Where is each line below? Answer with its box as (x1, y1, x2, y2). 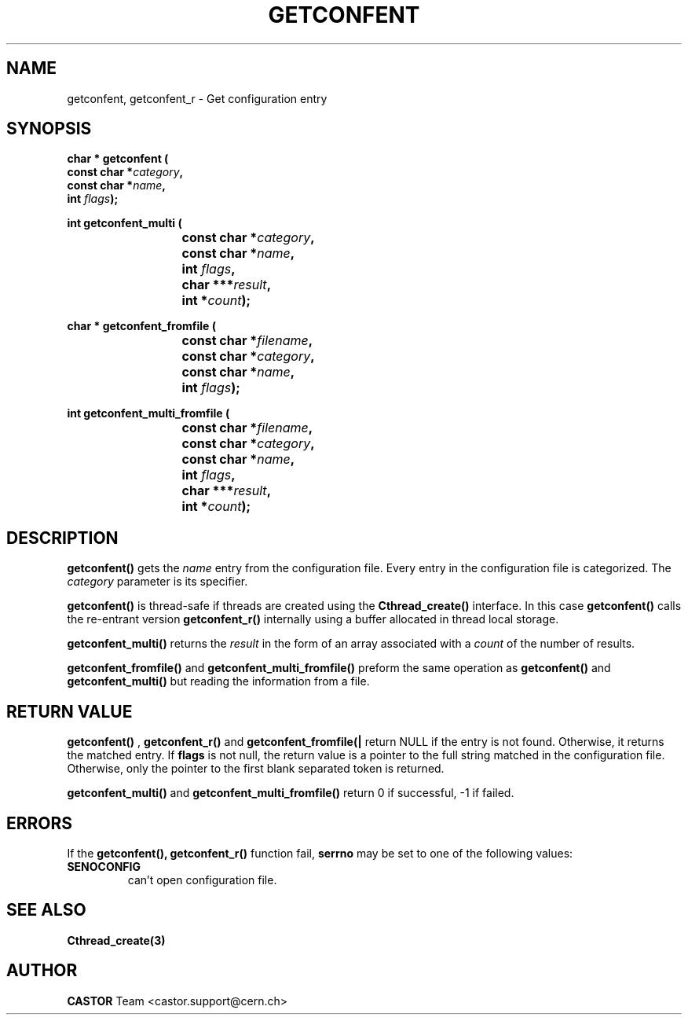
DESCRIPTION (6, 527, 119, 548)
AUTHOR (6, 960, 78, 981)
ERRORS (6, 813, 73, 833)
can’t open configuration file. (127, 872, 277, 887)
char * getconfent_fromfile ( (67, 319, 216, 333)
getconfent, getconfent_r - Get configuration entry (67, 91, 328, 105)
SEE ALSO (6, 900, 86, 920)
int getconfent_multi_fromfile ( (67, 406, 230, 421)
